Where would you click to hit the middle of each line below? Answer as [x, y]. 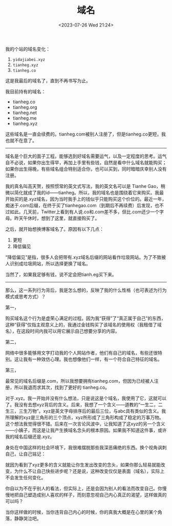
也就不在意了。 [21, 140]
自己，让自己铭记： [26, 454]
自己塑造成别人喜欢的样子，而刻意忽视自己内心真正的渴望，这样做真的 [93, 495]
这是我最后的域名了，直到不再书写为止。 [48, 80]
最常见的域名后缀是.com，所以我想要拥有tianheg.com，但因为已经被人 [80, 381]
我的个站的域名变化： [28, 49]
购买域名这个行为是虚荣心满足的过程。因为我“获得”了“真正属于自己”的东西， [85, 318]
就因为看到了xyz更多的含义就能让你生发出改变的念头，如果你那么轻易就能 [83, 465]
